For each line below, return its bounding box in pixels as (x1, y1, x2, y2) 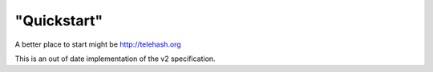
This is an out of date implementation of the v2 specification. (14, 54, 216, 63)
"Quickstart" (14, 12, 103, 29)
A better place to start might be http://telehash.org (14, 40, 182, 49)
